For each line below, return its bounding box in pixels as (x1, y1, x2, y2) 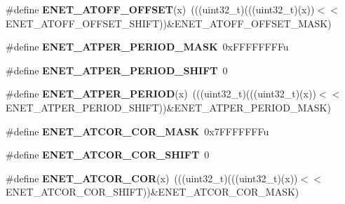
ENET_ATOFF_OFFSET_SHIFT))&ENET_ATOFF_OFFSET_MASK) (6, 15, 332, 30)
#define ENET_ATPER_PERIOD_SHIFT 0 (6, 62, 228, 77)
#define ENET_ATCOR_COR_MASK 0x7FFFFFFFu (6, 123, 269, 138)
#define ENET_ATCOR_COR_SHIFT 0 (6, 147, 210, 162)
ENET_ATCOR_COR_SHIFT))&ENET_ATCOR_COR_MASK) (6, 184, 299, 199)
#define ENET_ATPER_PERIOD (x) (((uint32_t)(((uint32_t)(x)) (6, 86, 316, 101)
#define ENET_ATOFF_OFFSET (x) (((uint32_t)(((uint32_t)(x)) (6, 2, 315, 16)
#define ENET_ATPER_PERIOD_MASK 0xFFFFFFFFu (6, 39, 289, 54)
